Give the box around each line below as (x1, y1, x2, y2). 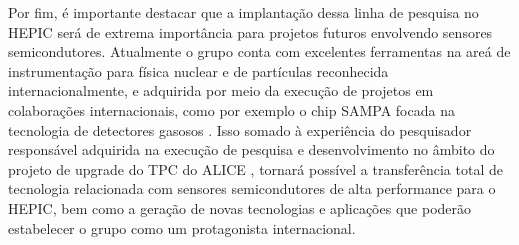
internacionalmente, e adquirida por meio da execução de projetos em (8, 80, 434, 101)
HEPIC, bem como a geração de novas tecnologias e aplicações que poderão (8, 197, 472, 218)
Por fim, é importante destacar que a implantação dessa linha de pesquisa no (8, 2, 479, 22)
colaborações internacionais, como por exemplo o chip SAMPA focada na (8, 99, 455, 120)
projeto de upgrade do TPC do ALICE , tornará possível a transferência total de (8, 158, 503, 179)
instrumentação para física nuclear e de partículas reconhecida (8, 60, 389, 81)
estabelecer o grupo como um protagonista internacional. (8, 217, 356, 238)
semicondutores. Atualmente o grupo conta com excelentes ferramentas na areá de (8, 41, 511, 62)
